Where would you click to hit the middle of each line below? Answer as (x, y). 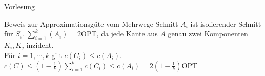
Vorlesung (20, 6)
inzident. (40, 44)
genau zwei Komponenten (208, 34)
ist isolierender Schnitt (226, 23)
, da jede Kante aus (127, 34)
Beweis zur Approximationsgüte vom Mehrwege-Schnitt (91, 23)
